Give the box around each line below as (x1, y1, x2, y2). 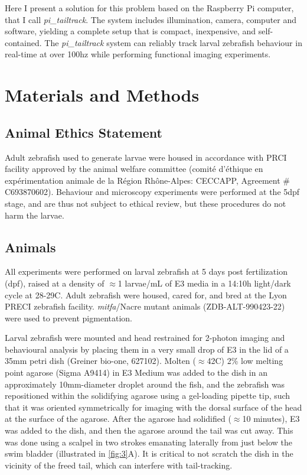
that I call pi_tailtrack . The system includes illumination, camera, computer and (5, 13, 297, 25)
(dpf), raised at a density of (5, 276, 104, 289)
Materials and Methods (5, 83, 200, 107)
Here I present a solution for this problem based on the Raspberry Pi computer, (5, 2, 294, 14)
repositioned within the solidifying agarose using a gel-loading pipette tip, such (5, 389, 290, 402)
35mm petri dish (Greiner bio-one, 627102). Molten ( (5, 354, 196, 367)
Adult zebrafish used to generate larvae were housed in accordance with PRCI (5, 151, 287, 163)
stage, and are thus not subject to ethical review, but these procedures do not (5, 197, 286, 209)
